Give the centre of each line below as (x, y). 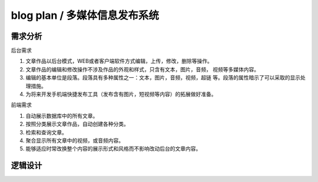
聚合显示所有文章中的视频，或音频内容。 (74, 140)
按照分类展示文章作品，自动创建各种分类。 (77, 124)
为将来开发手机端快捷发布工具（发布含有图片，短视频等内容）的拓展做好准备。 (121, 94)
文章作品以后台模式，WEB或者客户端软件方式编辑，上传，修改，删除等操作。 (119, 61)
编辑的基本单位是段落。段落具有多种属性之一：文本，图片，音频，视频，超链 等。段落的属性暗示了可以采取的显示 (163, 78)
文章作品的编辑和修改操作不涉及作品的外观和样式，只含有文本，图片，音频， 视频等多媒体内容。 (142, 69)
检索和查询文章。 (46, 132)
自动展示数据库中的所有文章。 (62, 115)
